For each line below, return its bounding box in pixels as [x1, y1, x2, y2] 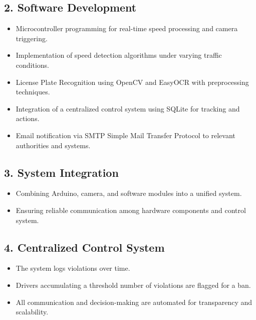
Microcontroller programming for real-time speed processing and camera [16, 23, 238, 34]
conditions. [16, 59, 50, 70]
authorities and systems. [16, 140, 91, 150]
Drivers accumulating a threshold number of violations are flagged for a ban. [16, 279, 251, 290]
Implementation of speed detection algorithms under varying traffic [16, 50, 222, 60]
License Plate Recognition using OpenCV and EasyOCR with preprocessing [16, 76, 249, 87]
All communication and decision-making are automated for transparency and [16, 296, 252, 307]
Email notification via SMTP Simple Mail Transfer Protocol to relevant [16, 130, 235, 140]
